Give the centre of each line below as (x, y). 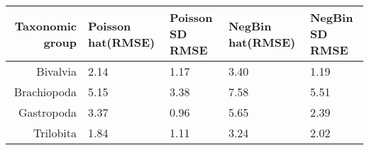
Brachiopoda (45, 92)
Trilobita (55, 133)
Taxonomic (46, 25)
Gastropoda (48, 112)
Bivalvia (57, 71)
